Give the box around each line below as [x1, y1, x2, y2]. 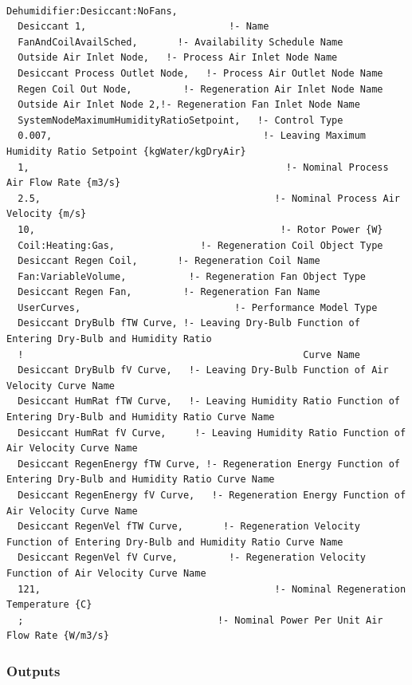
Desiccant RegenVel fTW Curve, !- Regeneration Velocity [18, 521, 360, 533]
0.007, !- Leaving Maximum [18, 130, 367, 142]
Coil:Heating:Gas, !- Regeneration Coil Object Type [18, 239, 383, 251]
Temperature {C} [6, 599, 92, 611]
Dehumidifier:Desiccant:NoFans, [6, 5, 178, 17]
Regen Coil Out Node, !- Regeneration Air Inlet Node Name [18, 83, 383, 95]
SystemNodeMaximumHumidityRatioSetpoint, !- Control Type [18, 114, 343, 126]
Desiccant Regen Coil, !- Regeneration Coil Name [18, 255, 320, 267]
